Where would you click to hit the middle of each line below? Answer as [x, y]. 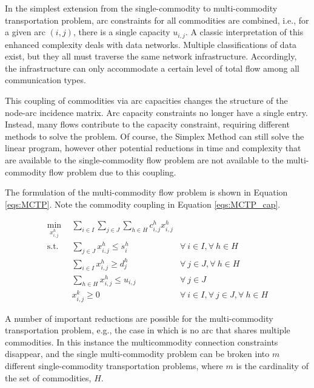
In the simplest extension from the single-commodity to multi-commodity [141, 8]
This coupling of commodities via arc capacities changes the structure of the [146, 100]
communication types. [45, 80]
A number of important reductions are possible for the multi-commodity [139, 318]
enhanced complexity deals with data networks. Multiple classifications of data [151, 44]
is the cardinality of [272, 366]
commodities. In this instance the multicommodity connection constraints [142, 342]
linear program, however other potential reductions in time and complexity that [153, 148]
